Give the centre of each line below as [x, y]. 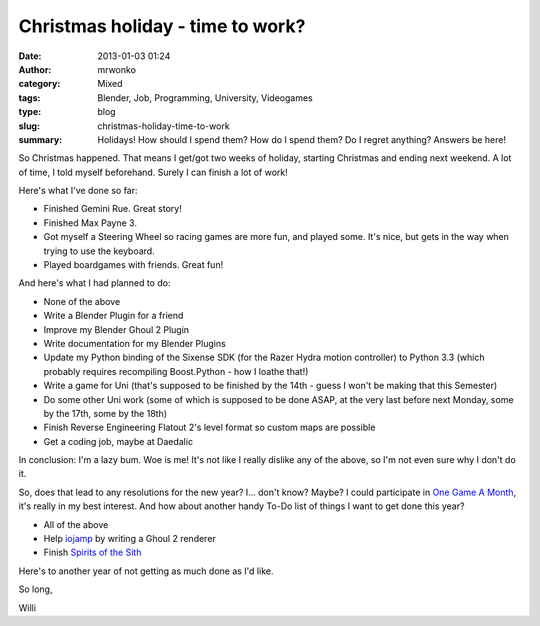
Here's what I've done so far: [78, 191]
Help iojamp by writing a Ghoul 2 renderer [130, 539]
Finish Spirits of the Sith [92, 552]
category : [39, 84]
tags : [29, 97]
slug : [29, 126]
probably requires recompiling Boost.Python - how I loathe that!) [176, 371]
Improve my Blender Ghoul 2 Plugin [116, 329]
